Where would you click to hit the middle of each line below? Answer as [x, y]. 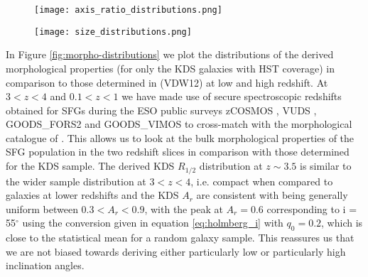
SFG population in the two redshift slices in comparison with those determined [178, 152]
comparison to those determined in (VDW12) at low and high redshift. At [167, 82]
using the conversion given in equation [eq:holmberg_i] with [153, 223]
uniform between [42, 208]
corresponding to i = [312, 208]
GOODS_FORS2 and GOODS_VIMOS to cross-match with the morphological [179, 124]
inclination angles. [45, 265]
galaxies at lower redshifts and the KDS [92, 195]
